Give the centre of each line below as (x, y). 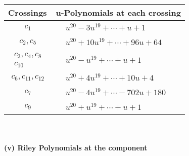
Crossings (28, 12)
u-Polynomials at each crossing (118, 12)
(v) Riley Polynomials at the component (76, 148)
